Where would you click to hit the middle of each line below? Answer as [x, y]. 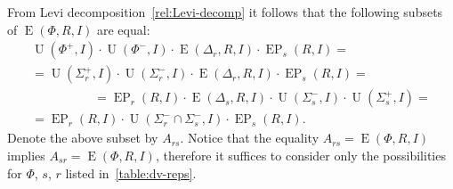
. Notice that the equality [250, 138]
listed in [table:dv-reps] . [131, 173]
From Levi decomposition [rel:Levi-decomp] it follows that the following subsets [225, 12]
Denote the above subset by [83, 138]
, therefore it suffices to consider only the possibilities [300, 155]
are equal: [124, 29]
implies [26, 155]
